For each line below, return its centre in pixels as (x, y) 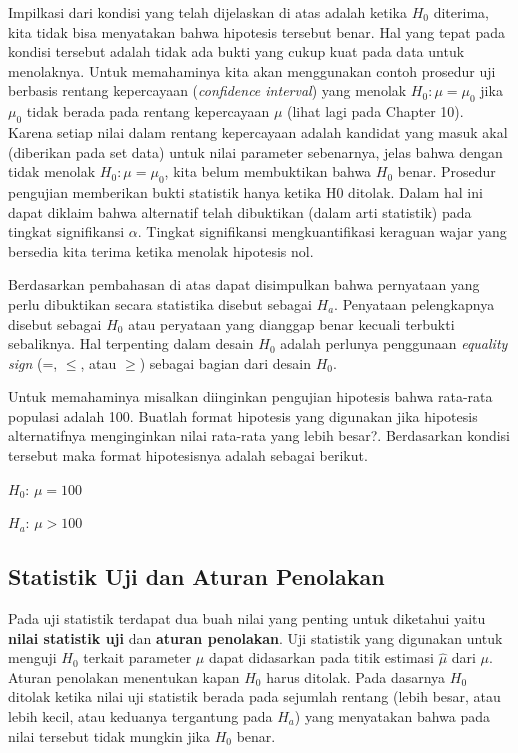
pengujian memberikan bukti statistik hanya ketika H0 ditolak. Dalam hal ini (245, 191)
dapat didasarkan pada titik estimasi (321, 657)
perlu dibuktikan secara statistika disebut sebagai (160, 303)
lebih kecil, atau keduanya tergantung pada (140, 716)
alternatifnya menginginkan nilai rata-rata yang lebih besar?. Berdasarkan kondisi (259, 435)
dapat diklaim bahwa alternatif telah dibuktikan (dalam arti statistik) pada (240, 211)
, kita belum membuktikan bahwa (268, 171)
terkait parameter (137, 657)
